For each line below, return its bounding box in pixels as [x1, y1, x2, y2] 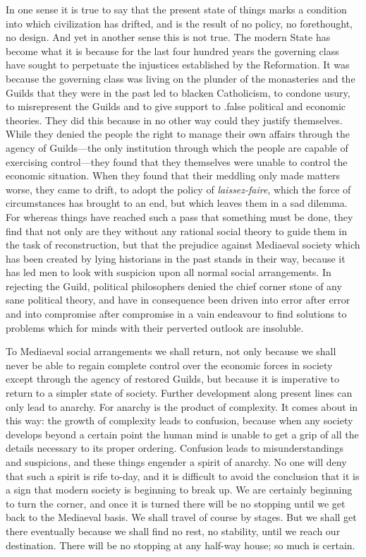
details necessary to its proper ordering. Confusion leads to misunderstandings [6, 441, 343, 455]
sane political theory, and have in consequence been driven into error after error [6, 292, 350, 307]
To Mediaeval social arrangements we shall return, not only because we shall [6, 344, 336, 359]
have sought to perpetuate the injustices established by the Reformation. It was [6, 57, 350, 72]
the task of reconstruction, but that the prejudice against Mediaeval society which [6, 237, 360, 252]
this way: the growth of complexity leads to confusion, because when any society [6, 413, 353, 428]
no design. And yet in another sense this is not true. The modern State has [6, 30, 331, 44]
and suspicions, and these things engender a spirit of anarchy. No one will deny [6, 455, 347, 469]
